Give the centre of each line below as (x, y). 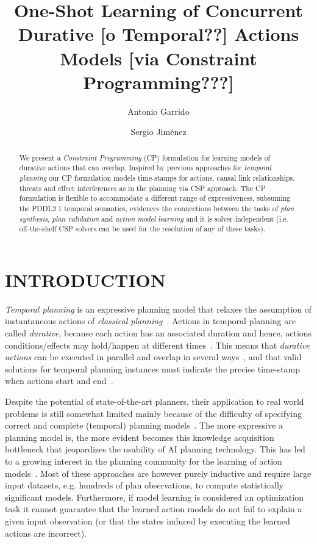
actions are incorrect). (46, 533)
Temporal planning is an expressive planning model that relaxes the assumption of (158, 309)
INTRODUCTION (86, 279)
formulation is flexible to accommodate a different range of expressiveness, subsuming (155, 198)
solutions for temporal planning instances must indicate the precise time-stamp (153, 368)
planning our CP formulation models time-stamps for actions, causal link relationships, (157, 177)
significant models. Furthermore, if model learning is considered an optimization (154, 497)
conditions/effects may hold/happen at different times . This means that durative (157, 345)
